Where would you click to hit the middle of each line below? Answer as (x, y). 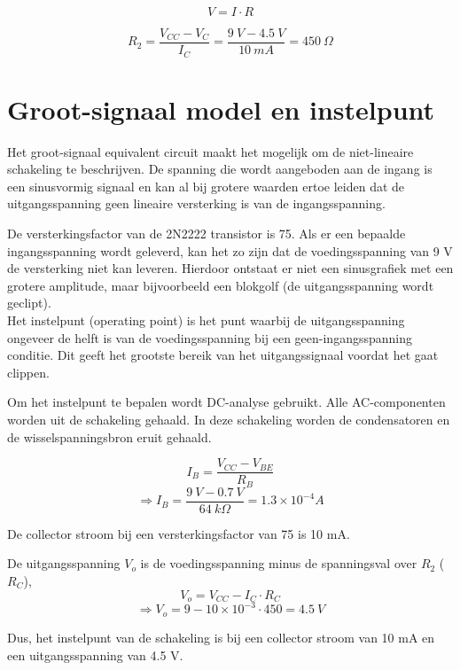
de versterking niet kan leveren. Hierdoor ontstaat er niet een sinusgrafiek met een (230, 268)
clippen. (28, 372)
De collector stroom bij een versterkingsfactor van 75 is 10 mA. (179, 533)
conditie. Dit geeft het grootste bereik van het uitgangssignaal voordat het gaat (223, 355)
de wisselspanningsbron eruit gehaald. (109, 436)
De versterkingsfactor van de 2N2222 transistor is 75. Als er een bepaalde (207, 234)
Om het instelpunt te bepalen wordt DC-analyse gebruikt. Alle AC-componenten (226, 402)
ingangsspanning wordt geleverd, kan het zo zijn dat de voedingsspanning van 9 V (230, 250)
